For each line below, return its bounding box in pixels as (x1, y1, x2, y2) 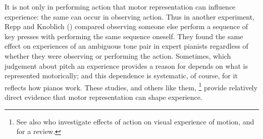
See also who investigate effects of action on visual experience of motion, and (16, 116, 254, 126)
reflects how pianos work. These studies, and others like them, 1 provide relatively (5, 80, 258, 92)
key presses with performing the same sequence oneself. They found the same (5, 31, 243, 41)
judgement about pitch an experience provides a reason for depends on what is (5, 60, 248, 71)
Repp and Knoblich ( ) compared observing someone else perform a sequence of (5, 21, 248, 32)
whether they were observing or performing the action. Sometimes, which (5, 50, 231, 61)
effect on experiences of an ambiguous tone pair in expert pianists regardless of (5, 41, 248, 51)
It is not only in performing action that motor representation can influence (5, 2, 236, 12)
